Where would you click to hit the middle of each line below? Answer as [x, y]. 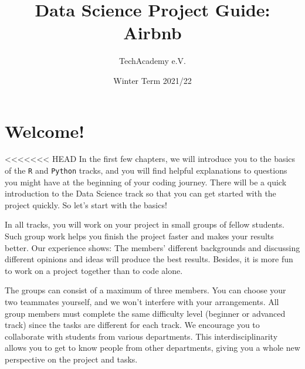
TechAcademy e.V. [152, 61]
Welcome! [45, 131]
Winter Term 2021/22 [152, 80]
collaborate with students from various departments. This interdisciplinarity [141, 336]
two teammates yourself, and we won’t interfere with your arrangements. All [142, 302]
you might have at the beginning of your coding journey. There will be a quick [146, 182]
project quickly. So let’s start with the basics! [86, 204]
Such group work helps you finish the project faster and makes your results [139, 236]
